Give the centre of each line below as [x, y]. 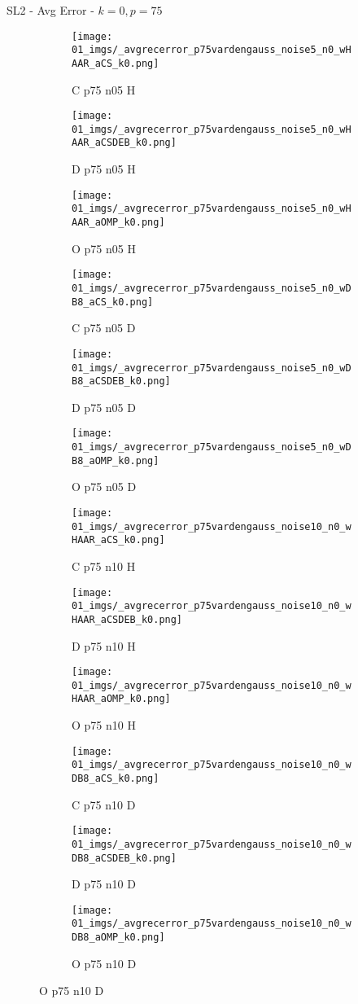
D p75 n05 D [104, 407]
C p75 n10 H [104, 566]
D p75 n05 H [104, 169]
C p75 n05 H [104, 89]
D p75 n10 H [104, 645]
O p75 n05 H [104, 248]
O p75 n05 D [104, 487]
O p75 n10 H [104, 725]
